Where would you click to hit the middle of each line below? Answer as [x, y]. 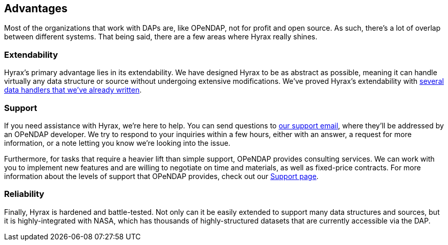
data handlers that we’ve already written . [73, 90]
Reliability [24, 194]
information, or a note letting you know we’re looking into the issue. [117, 143]
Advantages [36, 8]
